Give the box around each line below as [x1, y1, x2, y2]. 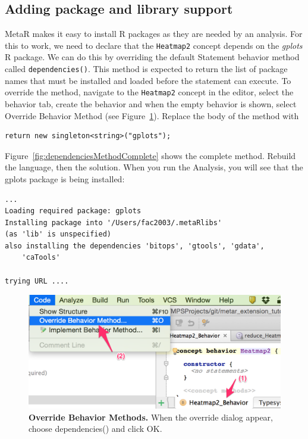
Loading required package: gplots [5, 207, 142, 216]
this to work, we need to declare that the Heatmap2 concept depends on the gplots [5, 39, 303, 51]
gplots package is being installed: [5, 172, 125, 185]
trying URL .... [5, 276, 69, 285]
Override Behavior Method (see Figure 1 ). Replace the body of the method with [5, 109, 299, 122]
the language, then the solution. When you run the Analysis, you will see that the [5, 161, 303, 173]
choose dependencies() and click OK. [29, 422, 162, 435]
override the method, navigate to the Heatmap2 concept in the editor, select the [5, 86, 294, 98]
